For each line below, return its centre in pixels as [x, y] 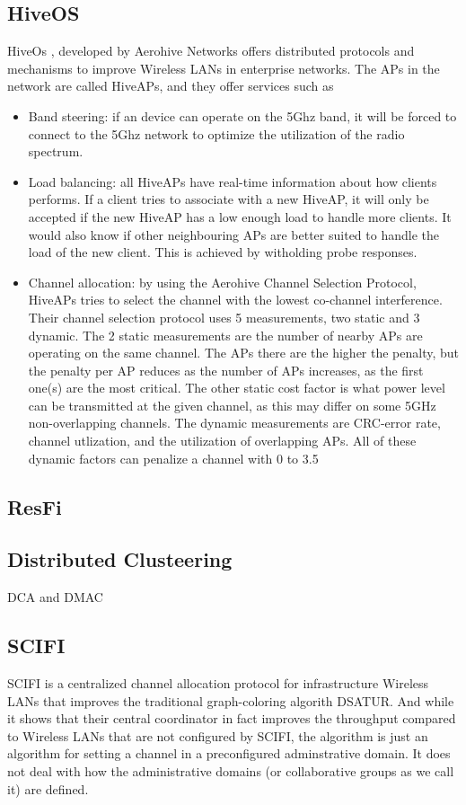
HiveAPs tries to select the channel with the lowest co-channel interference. [235, 300]
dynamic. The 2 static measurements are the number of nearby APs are [225, 335]
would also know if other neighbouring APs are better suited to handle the [233, 234]
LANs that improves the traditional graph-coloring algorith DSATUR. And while [231, 700]
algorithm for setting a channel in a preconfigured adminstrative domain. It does [229, 753]
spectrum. [56, 151]
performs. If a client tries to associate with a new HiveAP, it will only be [229, 199]
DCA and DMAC [55, 597]
